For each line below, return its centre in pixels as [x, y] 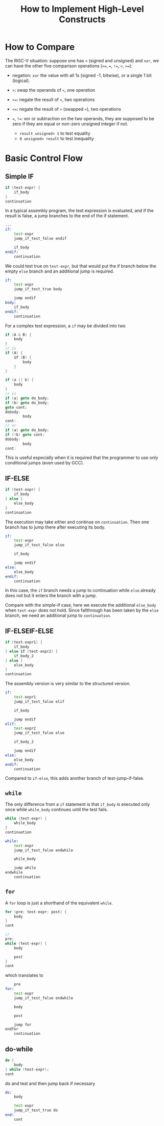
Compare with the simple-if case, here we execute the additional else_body [81, 605]
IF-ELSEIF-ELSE [29, 631]
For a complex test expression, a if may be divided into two [65, 326]
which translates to [24, 975]
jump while [25, 868]
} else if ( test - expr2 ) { [31, 651]
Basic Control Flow [44, 158]
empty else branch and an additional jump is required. [59, 271]
